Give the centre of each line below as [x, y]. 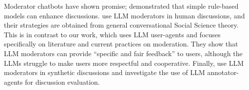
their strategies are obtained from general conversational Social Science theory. [121, 25]
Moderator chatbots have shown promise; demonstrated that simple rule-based [121, 6]
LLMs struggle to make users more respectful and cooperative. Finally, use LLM [124, 63]
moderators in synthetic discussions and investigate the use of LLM [105, 72]
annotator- [223, 72]
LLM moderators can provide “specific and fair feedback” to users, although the [123, 53]
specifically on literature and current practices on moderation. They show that [121, 44]
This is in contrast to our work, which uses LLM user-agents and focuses [112, 34]
